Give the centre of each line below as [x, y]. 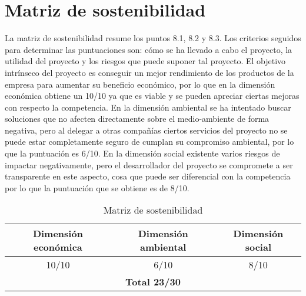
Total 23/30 [153, 282]
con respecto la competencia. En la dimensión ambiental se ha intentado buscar [148, 107]
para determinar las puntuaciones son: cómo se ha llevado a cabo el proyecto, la [149, 49]
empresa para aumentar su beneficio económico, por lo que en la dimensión [140, 84]
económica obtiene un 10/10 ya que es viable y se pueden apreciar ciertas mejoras [152, 96]
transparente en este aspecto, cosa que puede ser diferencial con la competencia [148, 176]
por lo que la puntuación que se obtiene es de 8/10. [97, 187]
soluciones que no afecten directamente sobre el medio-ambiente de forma [137, 119]
